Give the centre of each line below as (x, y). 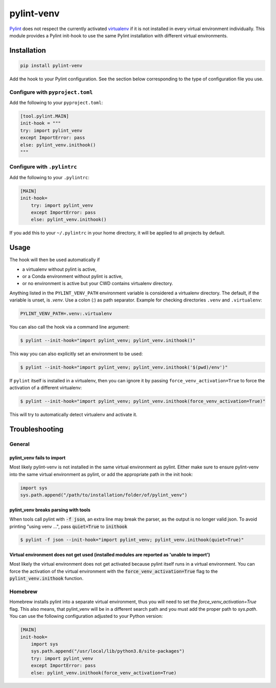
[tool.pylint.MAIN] (44, 116)
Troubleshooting (37, 429)
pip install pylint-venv (51, 66)
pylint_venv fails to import (38, 458)
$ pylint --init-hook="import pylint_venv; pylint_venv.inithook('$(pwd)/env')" (124, 368)
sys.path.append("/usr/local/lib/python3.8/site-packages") (108, 651)
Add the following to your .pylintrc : (49, 177)
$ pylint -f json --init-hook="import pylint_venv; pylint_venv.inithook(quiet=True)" (132, 540)
